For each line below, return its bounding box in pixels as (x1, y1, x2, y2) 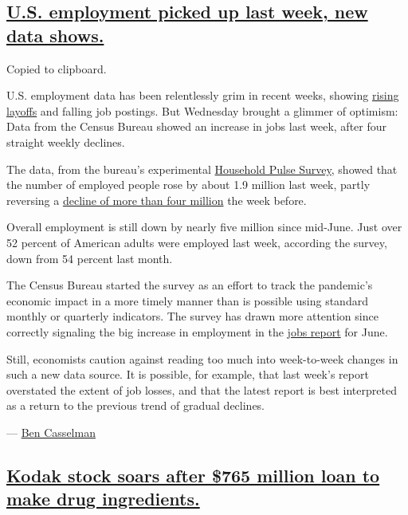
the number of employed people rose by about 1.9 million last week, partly (6, 176, 371, 193)
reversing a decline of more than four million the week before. (6, 191, 307, 208)
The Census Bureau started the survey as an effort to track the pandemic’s (6, 277, 373, 293)
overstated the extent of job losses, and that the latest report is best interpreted (6, 381, 397, 398)
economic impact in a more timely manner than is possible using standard (6, 292, 368, 309)
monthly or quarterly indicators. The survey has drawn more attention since (6, 308, 379, 324)
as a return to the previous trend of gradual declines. (6, 397, 265, 414)
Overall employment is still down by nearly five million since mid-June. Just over (6, 218, 402, 235)
